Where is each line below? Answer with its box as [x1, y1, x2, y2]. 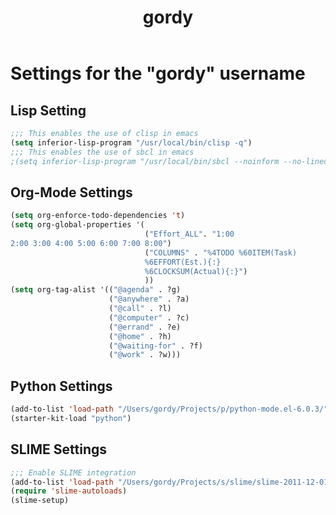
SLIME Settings [10, 441, 108, 458]
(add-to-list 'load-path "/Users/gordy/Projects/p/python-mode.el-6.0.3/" [10, 404, 329, 415]
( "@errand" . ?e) [108, 322, 182, 332]
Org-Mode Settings [10, 184, 133, 201]
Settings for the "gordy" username [10, 62, 306, 85]
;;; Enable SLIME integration [10, 467, 137, 478]
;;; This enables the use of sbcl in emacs [10, 147, 195, 157]
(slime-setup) [10, 496, 70, 506]
